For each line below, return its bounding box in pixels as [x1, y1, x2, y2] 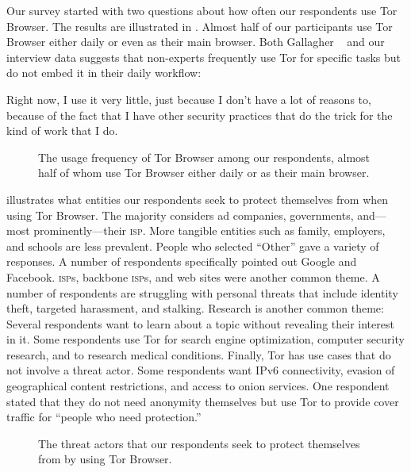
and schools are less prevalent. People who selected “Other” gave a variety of [6, 237, 379, 254]
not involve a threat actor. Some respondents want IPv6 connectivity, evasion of [6, 362, 395, 378]
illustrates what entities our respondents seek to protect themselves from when [6, 190, 389, 207]
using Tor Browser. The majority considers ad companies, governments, [6, 206, 354, 223]
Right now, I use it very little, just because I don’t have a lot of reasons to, [6, 90, 371, 107]
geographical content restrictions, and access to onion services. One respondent [6, 378, 390, 394]
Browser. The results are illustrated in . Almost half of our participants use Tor [6, 17, 393, 34]
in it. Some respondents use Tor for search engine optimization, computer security [6, 331, 405, 347]
